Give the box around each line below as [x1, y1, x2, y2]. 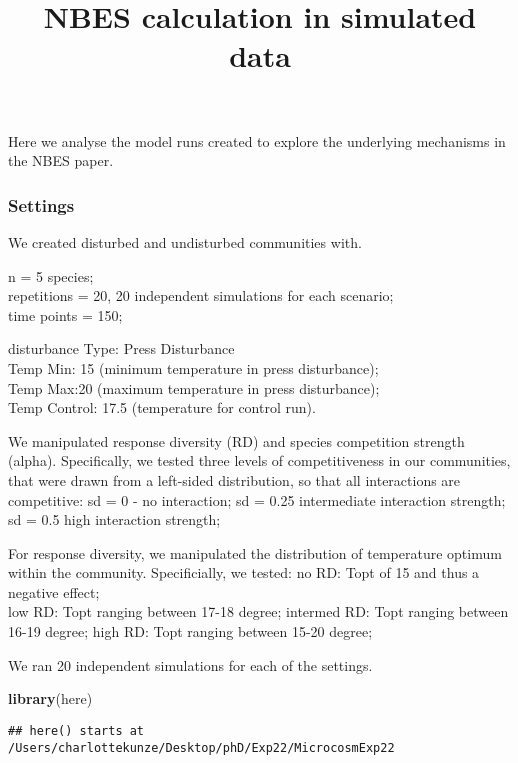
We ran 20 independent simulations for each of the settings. [8, 654, 373, 675]
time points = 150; [8, 304, 123, 325]
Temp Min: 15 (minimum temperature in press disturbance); [8, 357, 379, 378]
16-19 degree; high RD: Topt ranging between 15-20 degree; [8, 621, 373, 642]
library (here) [8, 688, 93, 709]
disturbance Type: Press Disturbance [8, 338, 235, 359]
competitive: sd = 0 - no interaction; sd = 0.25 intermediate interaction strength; [8, 489, 506, 510]
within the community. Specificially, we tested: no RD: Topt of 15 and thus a [8, 562, 480, 583]
